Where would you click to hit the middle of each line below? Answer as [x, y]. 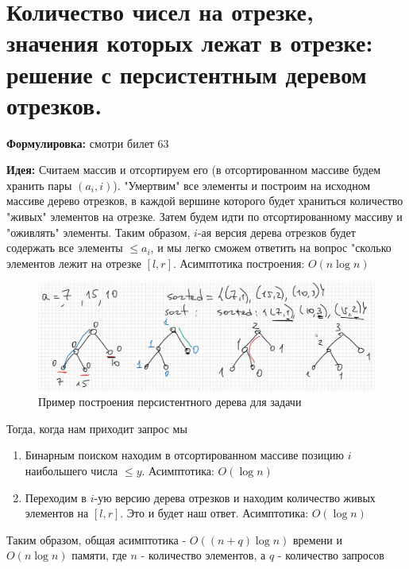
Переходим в [56, 497]
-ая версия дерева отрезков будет [276, 232]
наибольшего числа [71, 471]
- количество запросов [331, 555]
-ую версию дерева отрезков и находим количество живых [235, 497]
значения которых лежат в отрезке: [190, 43]
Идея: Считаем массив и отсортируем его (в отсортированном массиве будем [194, 170]
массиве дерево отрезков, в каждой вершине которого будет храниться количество [205, 201]
